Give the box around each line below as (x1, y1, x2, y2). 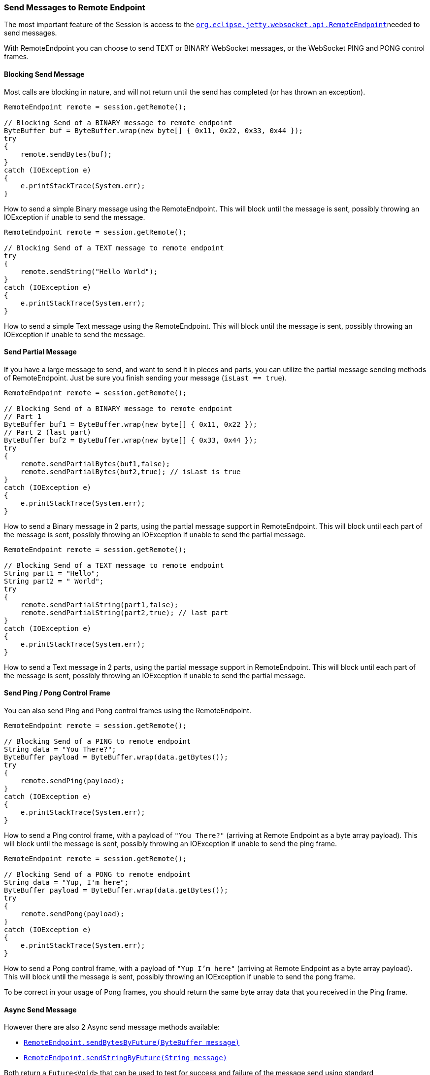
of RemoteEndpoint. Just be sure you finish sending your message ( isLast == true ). (4, 373, 287, 382)
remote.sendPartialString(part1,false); (20, 600, 179, 609)
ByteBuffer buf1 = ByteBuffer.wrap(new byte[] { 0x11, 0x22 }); (4, 420, 258, 428)
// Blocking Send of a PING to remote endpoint (4, 737, 191, 746)
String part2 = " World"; (4, 577, 104, 585)
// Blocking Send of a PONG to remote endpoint (4, 870, 191, 879)
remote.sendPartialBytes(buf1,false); (20, 459, 170, 468)
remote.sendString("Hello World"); (20, 267, 158, 276)
